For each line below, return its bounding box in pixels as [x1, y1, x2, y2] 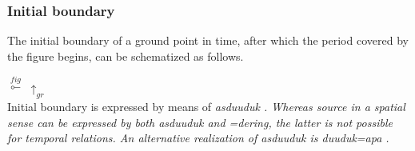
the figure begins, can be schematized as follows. [7, 47, 244, 64]
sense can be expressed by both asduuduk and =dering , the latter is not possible [7, 113, 393, 130]
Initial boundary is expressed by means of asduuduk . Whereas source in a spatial [7, 97, 405, 114]
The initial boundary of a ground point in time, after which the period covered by [7, 32, 409, 49]
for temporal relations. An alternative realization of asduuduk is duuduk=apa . [7, 129, 389, 146]
